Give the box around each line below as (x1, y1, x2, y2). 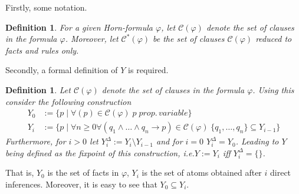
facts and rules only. (5, 44, 79, 56)
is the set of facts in (47, 166, 119, 179)
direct (270, 166, 291, 179)
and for (156, 135, 183, 147)
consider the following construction (5, 95, 132, 107)
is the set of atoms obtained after (142, 166, 262, 179)
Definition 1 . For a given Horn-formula (5, 21, 153, 33)
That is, (5, 166, 34, 179)
